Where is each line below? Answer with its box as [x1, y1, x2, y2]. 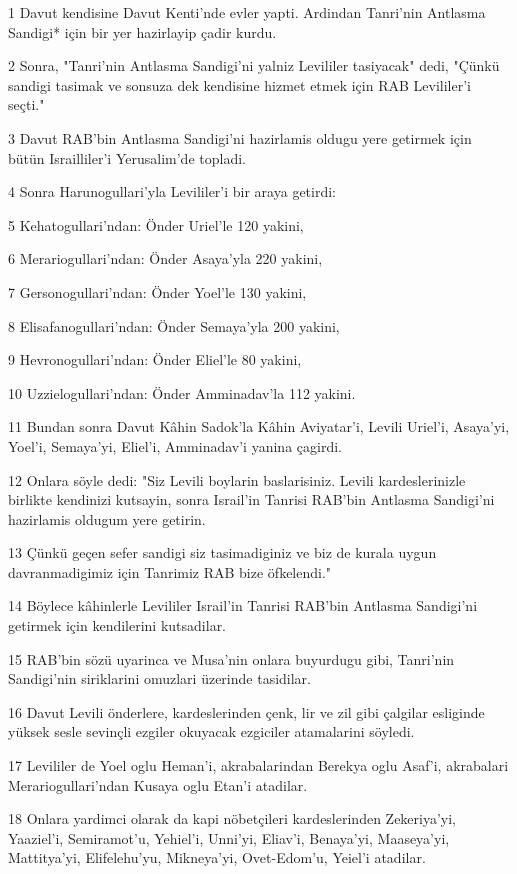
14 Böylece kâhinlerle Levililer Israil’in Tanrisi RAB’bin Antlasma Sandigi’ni [8, 595, 478, 616]
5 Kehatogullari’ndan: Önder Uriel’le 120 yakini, [8, 214, 304, 235]
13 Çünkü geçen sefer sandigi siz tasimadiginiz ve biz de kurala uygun [8, 542, 437, 563]
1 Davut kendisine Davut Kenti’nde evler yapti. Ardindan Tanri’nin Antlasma [8, 2, 486, 22]
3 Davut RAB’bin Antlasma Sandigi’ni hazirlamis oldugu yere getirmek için [8, 127, 472, 148]
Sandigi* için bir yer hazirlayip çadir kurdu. [8, 21, 277, 42]
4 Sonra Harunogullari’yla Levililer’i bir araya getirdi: [8, 181, 336, 202]
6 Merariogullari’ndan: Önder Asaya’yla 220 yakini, [8, 248, 323, 269]
